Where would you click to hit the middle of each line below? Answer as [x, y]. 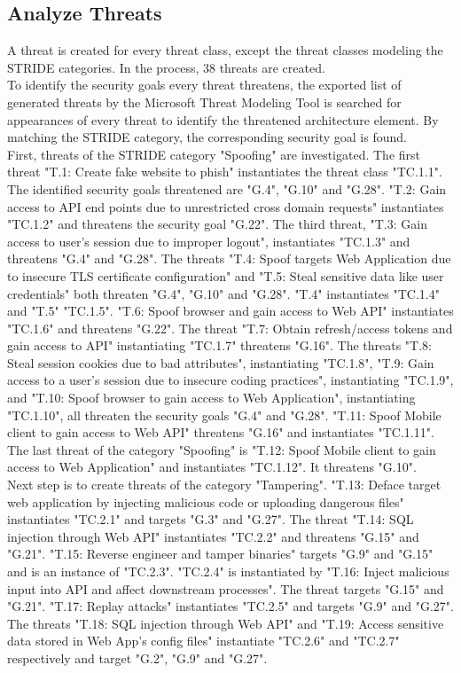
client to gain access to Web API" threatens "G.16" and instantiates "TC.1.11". [221, 432]
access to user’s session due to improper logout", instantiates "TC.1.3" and [209, 241]
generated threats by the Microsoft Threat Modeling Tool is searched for [204, 102]
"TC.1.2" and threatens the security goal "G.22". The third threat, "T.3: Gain [217, 224]
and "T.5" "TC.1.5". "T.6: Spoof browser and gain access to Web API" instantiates [230, 311]
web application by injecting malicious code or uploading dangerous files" [206, 501]
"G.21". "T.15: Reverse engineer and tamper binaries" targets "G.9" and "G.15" [220, 554]
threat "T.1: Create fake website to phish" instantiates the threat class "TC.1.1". [225, 172]
